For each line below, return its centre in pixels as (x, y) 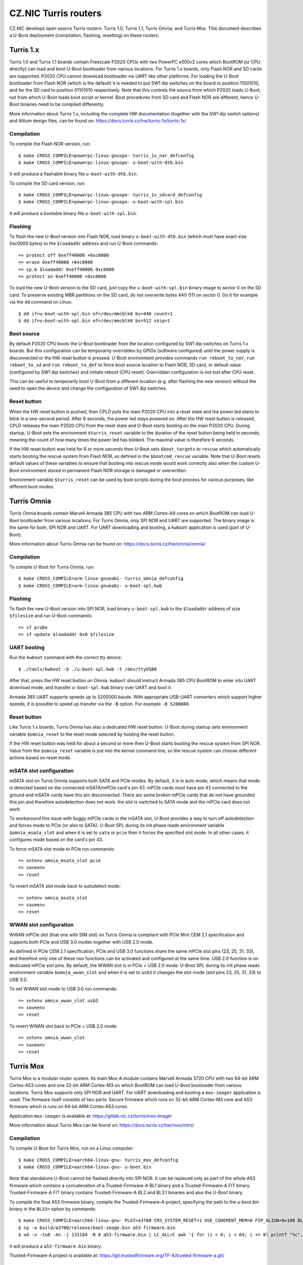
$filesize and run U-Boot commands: (51, 616)
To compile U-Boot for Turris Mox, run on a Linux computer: (71, 1148)
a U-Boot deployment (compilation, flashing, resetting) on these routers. (84, 35)
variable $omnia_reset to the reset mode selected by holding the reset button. (92, 734)
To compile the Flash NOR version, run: (50, 144)
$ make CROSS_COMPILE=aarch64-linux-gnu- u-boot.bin (85, 1167)
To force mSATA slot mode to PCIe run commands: (62, 849)
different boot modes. (32, 487)
